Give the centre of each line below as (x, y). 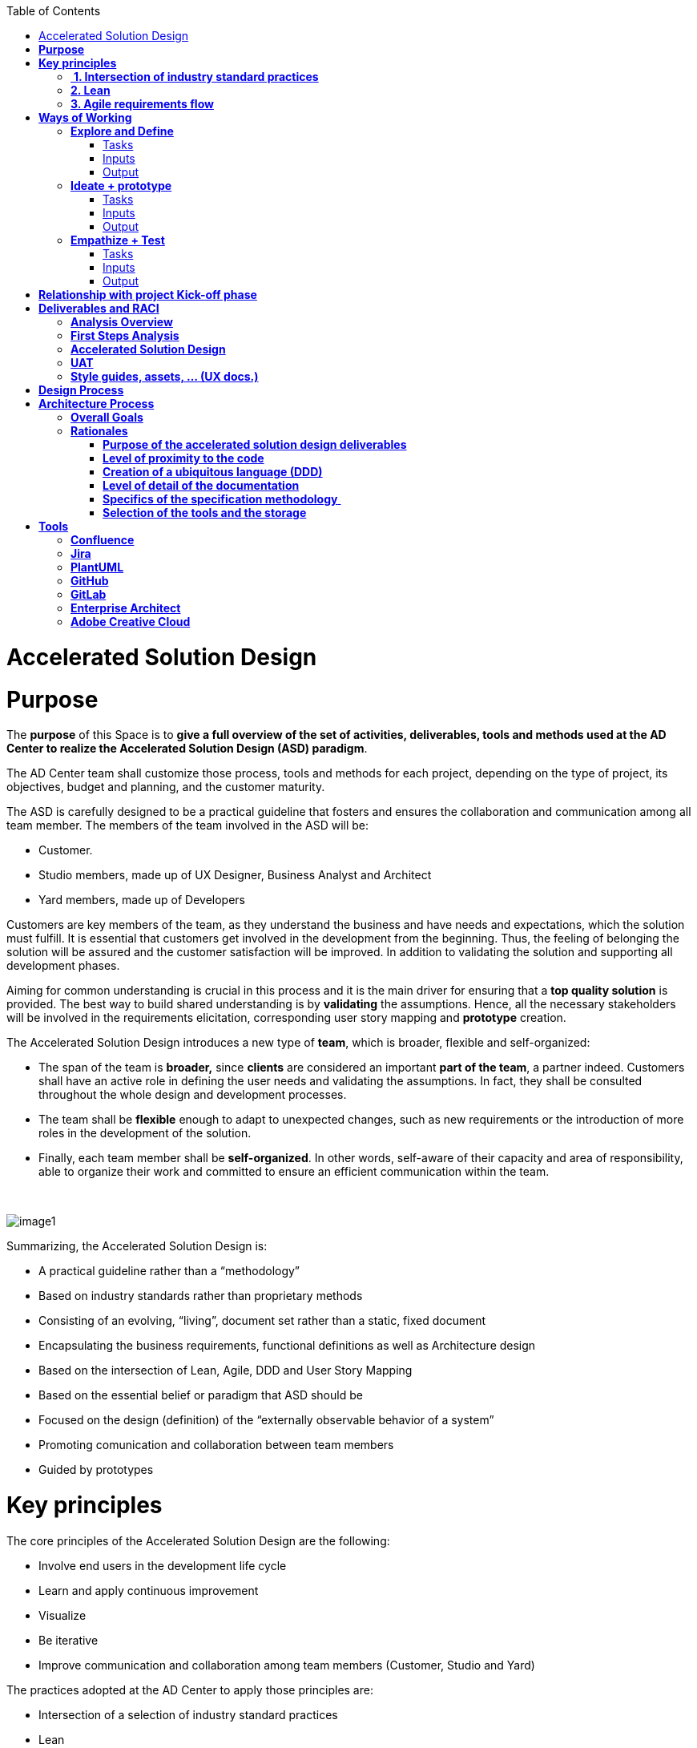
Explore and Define (122, 131)
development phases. (63, 966)
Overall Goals (107, 417)
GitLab (89, 594)
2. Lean (91, 90)
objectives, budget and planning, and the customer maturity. (166, 787)
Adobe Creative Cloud (131, 622)
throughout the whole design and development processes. (193, 1095)
